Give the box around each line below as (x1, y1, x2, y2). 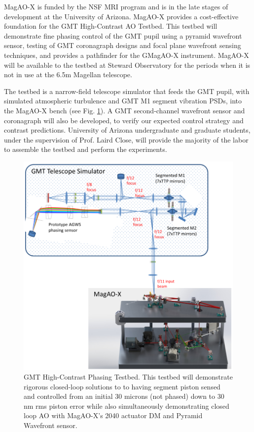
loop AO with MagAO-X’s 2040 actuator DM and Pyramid (24, 410, 203, 421)
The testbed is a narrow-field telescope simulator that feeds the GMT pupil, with (4, 86, 250, 96)
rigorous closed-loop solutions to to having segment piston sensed (24, 381, 220, 391)
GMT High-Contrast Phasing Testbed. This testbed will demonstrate (24, 372, 233, 382)
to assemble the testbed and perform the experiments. (4, 144, 167, 154)
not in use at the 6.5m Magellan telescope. (4, 69, 132, 80)
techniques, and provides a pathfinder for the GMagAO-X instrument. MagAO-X (4, 49, 249, 60)
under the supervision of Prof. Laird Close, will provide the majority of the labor (4, 134, 249, 144)
